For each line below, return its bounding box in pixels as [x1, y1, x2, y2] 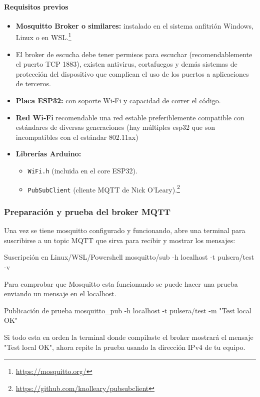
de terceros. [15, 78, 51, 89]
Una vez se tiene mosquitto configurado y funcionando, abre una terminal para [4, 225, 245, 236]
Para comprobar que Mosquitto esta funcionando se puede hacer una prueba [4, 278, 238, 289]
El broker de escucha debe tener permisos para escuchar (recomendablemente [15, 49, 252, 59]
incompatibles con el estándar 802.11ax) [15, 131, 138, 142]
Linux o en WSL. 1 [15, 31, 71, 43]
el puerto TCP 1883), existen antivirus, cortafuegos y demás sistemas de [15, 59, 237, 69]
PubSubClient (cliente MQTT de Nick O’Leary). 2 [27, 182, 180, 194]
